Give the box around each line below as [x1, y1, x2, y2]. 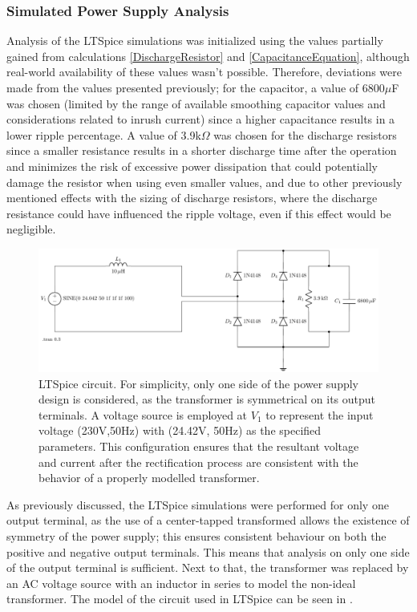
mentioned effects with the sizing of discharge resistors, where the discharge [6, 189, 378, 206]
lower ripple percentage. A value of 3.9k [6, 126, 201, 143]
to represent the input [265, 406, 374, 423]
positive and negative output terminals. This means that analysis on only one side [6, 543, 410, 560]
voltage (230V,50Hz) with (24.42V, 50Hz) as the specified [38, 422, 322, 439]
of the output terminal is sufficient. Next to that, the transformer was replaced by [6, 559, 409, 576]
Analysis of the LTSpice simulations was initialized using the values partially [6, 32, 383, 49]
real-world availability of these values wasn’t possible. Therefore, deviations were [6, 63, 402, 80]
